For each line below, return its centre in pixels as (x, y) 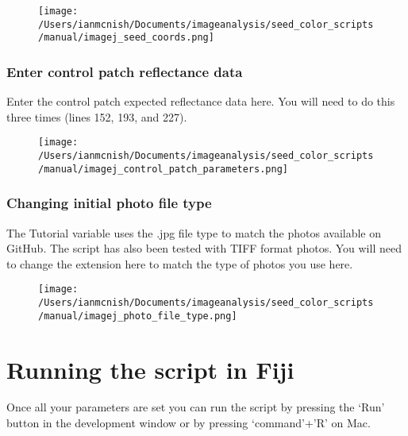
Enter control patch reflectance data (125, 71)
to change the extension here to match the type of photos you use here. (180, 263)
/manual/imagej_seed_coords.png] (126, 38)
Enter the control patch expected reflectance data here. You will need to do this (201, 101)
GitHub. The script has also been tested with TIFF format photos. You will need (204, 248)
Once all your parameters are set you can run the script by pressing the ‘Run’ (196, 407)
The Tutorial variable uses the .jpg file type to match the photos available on (194, 232)
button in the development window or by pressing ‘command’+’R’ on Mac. (189, 423)
